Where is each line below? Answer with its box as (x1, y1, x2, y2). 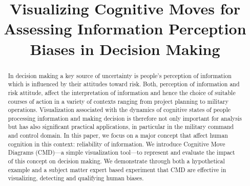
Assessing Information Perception (4, 18, 246, 39)
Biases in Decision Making (30, 38, 220, 59)
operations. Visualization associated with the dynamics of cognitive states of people (8, 105, 231, 114)
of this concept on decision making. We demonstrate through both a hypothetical (8, 157, 225, 165)
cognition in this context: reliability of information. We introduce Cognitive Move (8, 139, 225, 148)
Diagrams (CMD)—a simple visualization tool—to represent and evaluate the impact (8, 148, 235, 157)
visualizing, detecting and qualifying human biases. (8, 174, 144, 182)
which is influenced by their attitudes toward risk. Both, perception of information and (8, 80, 240, 88)
